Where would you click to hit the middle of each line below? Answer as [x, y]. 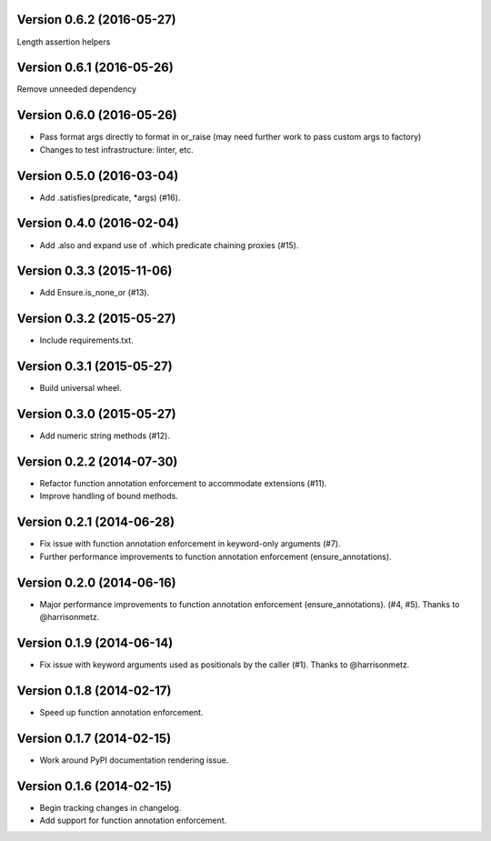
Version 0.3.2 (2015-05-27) [96, 319]
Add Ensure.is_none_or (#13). [95, 293]
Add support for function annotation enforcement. [133, 821]
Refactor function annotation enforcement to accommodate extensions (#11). [183, 484]
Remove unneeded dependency [76, 89]
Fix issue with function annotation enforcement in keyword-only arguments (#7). [190, 544]
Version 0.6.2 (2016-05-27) [96, 20]
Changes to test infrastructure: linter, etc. [117, 149]
